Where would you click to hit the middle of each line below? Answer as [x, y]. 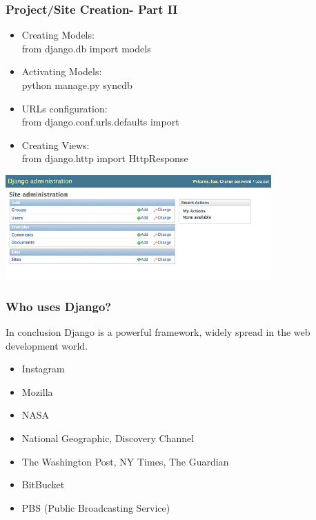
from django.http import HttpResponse [105, 158]
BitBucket [43, 484]
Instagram [43, 369]
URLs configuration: [65, 108]
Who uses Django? [59, 306]
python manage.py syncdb [77, 85]
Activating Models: [62, 71]
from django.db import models [86, 48]
